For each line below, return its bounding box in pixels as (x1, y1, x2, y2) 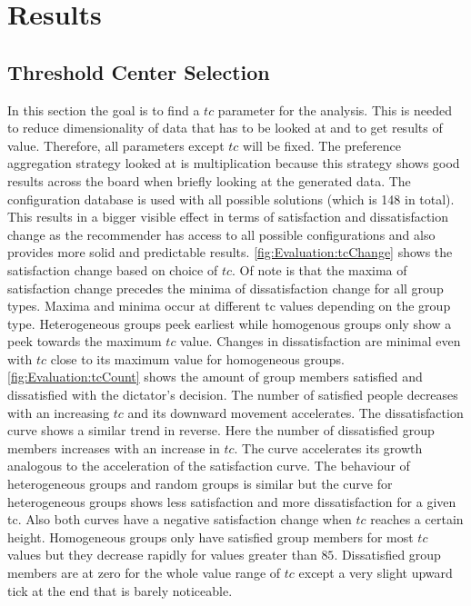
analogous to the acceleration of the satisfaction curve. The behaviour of (7, 456, 410, 475)
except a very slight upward (298, 563, 453, 582)
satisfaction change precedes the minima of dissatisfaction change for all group (7, 278, 444, 297)
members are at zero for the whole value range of (7, 563, 281, 582)
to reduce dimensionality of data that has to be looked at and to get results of (7, 118, 443, 137)
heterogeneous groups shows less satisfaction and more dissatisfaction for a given (7, 492, 456, 511)
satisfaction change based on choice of (7, 260, 218, 279)
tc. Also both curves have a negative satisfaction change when (7, 510, 352, 529)
